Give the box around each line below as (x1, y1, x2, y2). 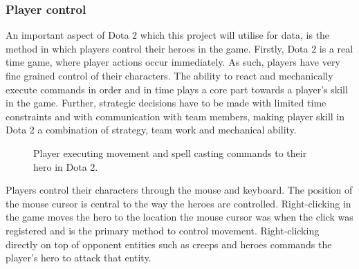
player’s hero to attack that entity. (6, 250, 151, 265)
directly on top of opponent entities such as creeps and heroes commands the (6, 236, 332, 251)
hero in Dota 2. (33, 159, 98, 174)
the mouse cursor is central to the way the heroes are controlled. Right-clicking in (6, 196, 351, 210)
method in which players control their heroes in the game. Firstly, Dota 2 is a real (6, 41, 353, 55)
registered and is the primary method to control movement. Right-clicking (6, 223, 320, 237)
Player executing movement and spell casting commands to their (33, 145, 307, 160)
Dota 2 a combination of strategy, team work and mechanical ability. (6, 122, 297, 137)
